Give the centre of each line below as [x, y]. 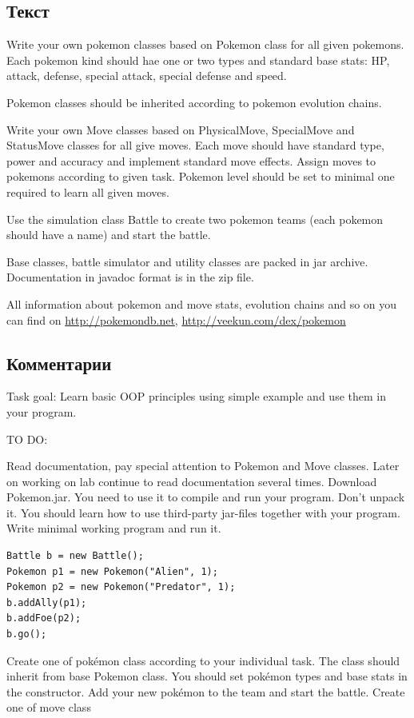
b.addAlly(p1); [47, 602]
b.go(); [27, 634]
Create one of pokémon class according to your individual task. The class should [203, 660]
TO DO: [27, 439]
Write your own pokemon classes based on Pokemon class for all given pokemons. [205, 44]
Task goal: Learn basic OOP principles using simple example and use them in [196, 396]
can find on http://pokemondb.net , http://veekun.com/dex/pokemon [176, 319]
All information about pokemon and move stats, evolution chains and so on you [202, 303]
